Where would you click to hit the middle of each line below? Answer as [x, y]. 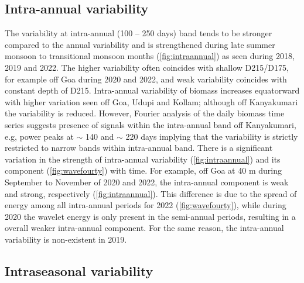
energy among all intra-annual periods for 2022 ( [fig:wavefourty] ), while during [146, 205]
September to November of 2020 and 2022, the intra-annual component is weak [147, 182]
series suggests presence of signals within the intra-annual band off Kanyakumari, [151, 124]
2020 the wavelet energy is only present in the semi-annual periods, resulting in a [150, 216]
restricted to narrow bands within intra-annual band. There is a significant [139, 148]
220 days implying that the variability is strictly [212, 136]
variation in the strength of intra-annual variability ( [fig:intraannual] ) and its [143, 159]
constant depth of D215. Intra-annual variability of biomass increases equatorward [152, 90]
